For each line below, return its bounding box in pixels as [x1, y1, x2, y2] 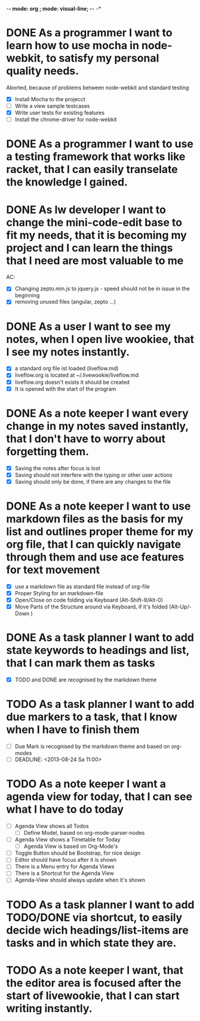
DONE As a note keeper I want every [6, 407, 189, 420]
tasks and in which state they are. [6, 936, 177, 950]
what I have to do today [6, 802, 124, 816]
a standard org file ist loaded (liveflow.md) [14, 365, 119, 372]
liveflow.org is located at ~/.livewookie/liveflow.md [14, 371, 139, 379]
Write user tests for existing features [14, 109, 105, 116]
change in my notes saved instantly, [6, 419, 189, 433]
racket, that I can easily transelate [6, 163, 178, 176]
